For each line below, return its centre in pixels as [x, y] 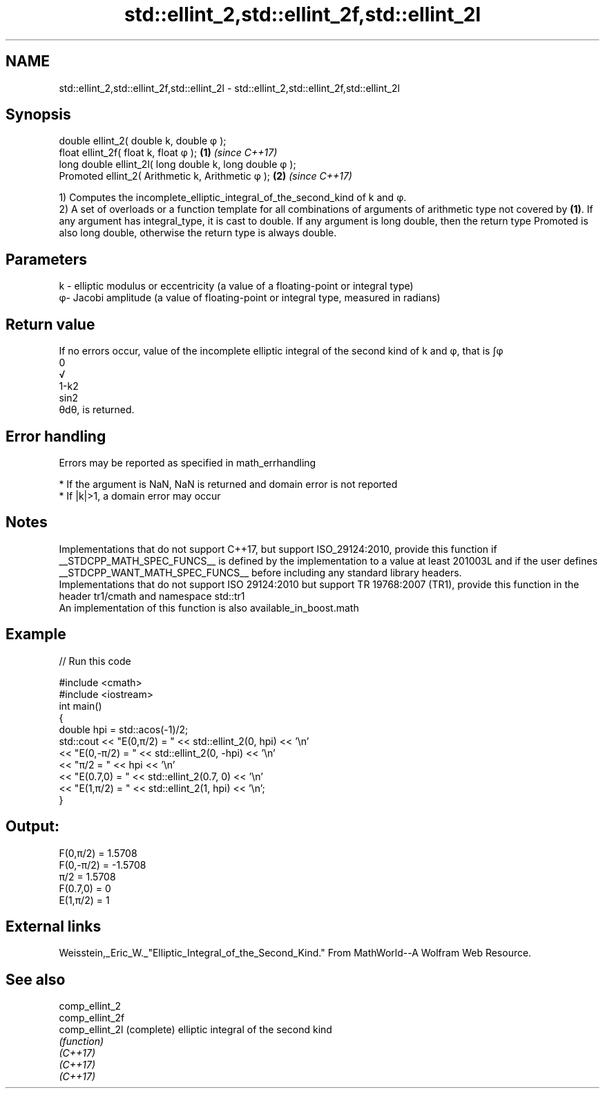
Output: [32, 827]
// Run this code [95, 661]
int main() [80, 706]
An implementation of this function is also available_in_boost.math [209, 607]
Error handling [56, 436]
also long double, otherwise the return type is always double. [198, 233]
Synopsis [38, 115]
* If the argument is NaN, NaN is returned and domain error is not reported [228, 484]
